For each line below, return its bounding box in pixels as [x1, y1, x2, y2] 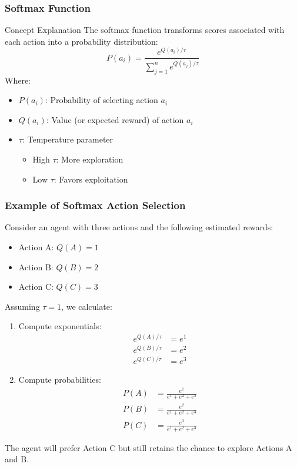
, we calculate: [61, 300, 112, 312]
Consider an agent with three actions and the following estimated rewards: [5, 221, 273, 233]
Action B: [18, 260, 54, 273]
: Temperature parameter [22, 133, 114, 145]
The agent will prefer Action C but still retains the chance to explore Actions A [5, 441, 292, 453]
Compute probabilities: [18, 373, 101, 386]
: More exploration [56, 153, 124, 165]
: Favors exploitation [54, 173, 128, 185]
